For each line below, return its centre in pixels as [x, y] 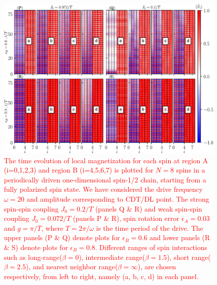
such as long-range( [33, 257]
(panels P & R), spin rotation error [126, 218]
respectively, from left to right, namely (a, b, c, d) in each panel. [101, 276]
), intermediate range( [112, 257]
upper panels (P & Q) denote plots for [62, 237]
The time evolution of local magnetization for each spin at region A [106, 160]
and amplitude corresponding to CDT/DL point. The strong [118, 199]
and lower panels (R [180, 237]
